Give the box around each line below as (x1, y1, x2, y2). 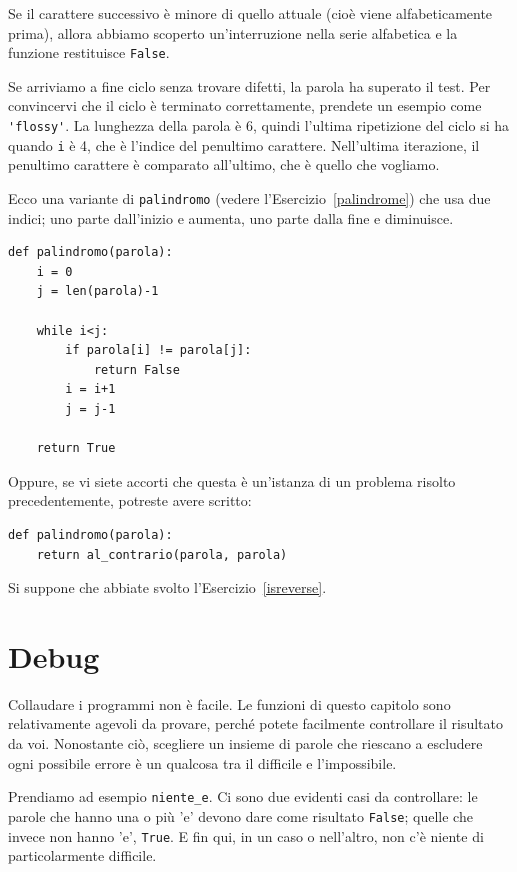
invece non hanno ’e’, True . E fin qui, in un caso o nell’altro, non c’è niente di (8, 825, 484, 846)
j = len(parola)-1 (36, 284, 159, 299)
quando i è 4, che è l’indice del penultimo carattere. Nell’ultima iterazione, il (8, 134, 480, 155)
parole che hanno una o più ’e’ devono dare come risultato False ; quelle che (8, 805, 473, 826)
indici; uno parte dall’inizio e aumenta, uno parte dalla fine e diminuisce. (8, 207, 454, 228)
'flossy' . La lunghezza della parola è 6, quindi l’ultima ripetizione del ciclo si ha (8, 115, 509, 136)
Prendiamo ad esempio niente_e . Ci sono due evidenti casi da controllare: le (8, 786, 478, 807)
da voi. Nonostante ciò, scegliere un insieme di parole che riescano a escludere (8, 733, 483, 753)
